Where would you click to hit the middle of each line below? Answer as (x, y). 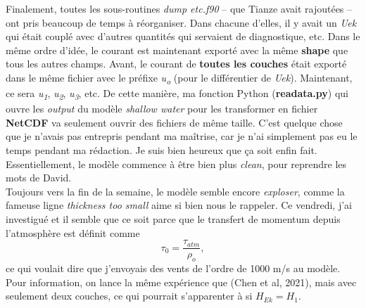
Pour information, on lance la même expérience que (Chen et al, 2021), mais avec (181, 282)
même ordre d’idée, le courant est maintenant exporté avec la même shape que (177, 50)
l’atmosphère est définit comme (73, 232)
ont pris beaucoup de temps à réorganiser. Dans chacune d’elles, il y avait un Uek (181, 22)
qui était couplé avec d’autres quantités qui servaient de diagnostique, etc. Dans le (183, 36)
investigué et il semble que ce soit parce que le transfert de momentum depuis (173, 218)
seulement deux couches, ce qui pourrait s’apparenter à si (129, 296)
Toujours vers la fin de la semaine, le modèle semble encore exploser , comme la (175, 191)
